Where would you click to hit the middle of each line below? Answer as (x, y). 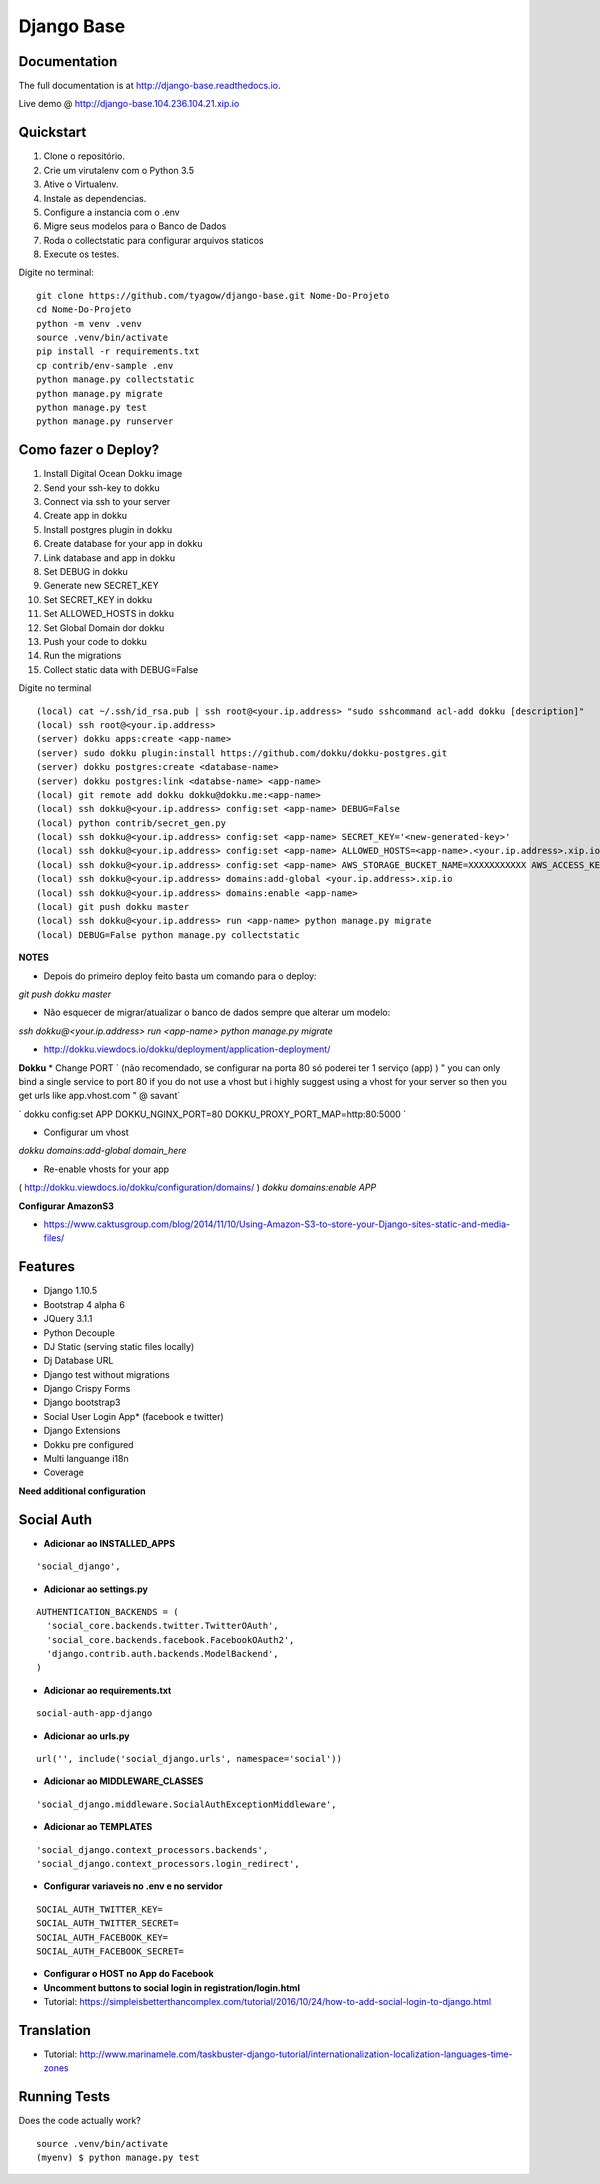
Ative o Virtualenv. (81, 184)
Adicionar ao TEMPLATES (98, 1827)
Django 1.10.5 (70, 1291)
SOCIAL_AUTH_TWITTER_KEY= (100, 1909)
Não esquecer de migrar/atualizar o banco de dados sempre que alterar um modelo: (217, 1012)
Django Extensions (82, 1431)
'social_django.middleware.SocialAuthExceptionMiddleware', (186, 1804)
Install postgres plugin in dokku (108, 529)
